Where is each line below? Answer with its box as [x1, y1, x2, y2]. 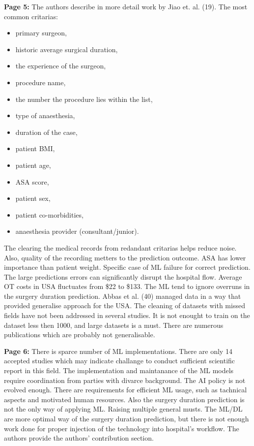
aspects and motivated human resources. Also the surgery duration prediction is [4, 394, 245, 404]
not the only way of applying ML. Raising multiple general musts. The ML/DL [4, 404, 243, 414]
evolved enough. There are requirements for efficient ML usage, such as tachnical [4, 384, 247, 395]
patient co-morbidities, [15, 209, 84, 220]
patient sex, [15, 193, 51, 203]
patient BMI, [15, 143, 55, 154]
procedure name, [15, 77, 66, 87]
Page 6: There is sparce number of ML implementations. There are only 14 [4, 346, 232, 356]
